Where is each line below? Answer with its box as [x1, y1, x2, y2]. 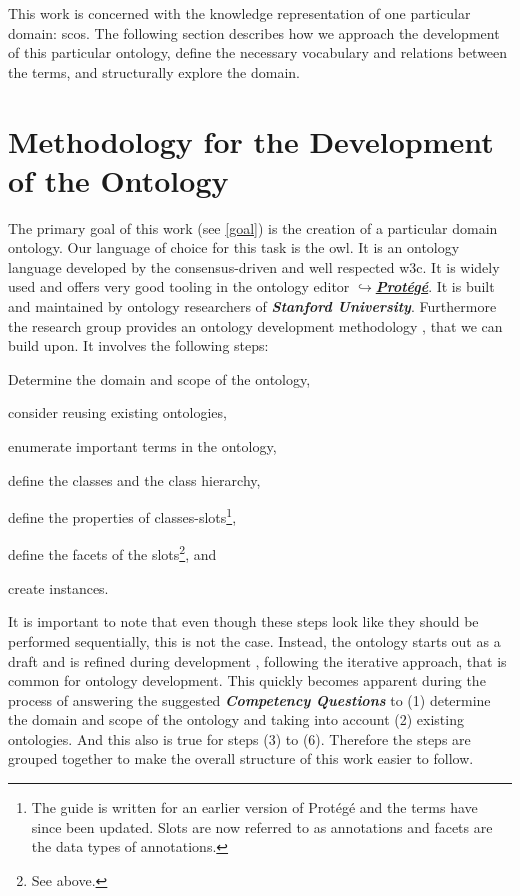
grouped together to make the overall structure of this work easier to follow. [8, 748, 474, 769]
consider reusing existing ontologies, [8, 402, 227, 423]
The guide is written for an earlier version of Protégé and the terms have [31, 797, 478, 818]
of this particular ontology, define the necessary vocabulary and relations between [8, 42, 508, 63]
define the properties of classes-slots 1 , [8, 504, 237, 527]
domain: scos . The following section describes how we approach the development [8, 22, 500, 43]
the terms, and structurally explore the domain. [8, 61, 300, 82]
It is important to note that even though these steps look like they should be [8, 611, 479, 632]
